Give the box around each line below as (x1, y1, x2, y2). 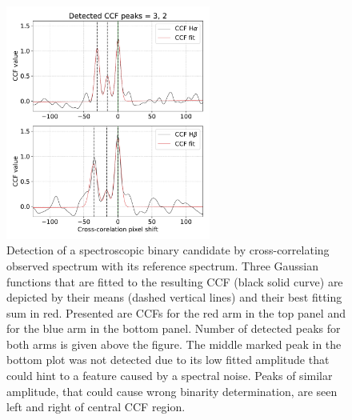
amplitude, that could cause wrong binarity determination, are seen (6, 382, 338, 399)
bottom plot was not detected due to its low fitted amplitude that (6, 351, 330, 368)
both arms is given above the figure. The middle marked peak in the (6, 335, 342, 352)
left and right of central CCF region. (6, 398, 186, 415)
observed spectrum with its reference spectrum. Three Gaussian (6, 257, 319, 274)
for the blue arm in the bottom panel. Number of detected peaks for (6, 320, 341, 337)
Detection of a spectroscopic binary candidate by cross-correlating (6, 242, 330, 258)
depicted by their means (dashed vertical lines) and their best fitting (6, 289, 342, 306)
